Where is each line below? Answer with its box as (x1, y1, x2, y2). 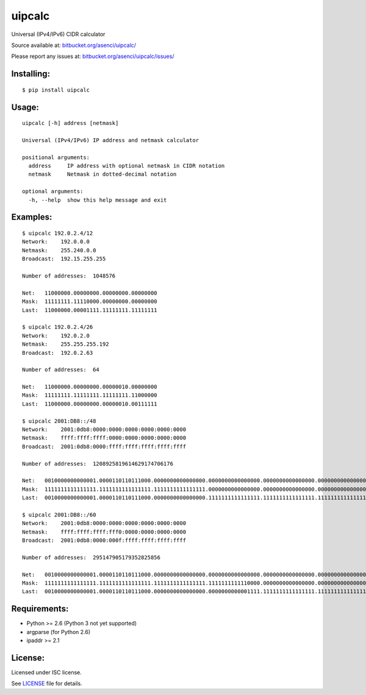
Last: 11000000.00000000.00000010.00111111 (22, 400, 158, 407)
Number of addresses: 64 (22, 366, 100, 373)
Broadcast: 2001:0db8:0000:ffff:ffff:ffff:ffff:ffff (22, 443, 186, 450)
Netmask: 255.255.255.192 (22, 341, 109, 347)
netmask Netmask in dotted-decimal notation (28, 171, 177, 178)
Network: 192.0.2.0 (22, 332, 90, 339)
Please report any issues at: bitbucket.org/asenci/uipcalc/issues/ (11, 52, 174, 60)
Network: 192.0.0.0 (22, 238, 90, 245)
